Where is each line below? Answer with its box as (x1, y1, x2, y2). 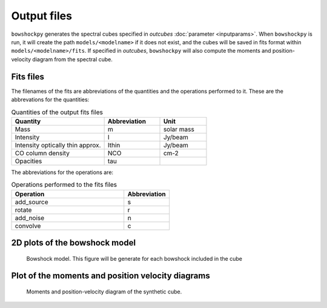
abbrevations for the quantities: (11, 96, 90, 103)
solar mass (163, 125, 195, 133)
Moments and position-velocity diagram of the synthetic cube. (26, 288, 182, 295)
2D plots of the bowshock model (11, 237, 136, 248)
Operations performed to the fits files (11, 181, 117, 189)
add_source (15, 198, 48, 206)
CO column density (15, 149, 70, 157)
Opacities (15, 156, 42, 165)
